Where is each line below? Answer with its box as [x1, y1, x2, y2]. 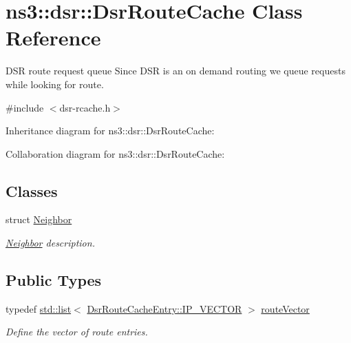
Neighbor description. [6, 236, 95, 250]
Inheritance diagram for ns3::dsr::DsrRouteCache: [6, 123, 215, 138]
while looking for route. [6, 76, 104, 91]
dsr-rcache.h [59, 100, 111, 114]
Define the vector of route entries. [6, 324, 148, 339]
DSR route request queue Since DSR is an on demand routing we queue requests [6, 63, 345, 78]
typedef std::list [6, 301, 72, 315]
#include [6, 100, 44, 114]
